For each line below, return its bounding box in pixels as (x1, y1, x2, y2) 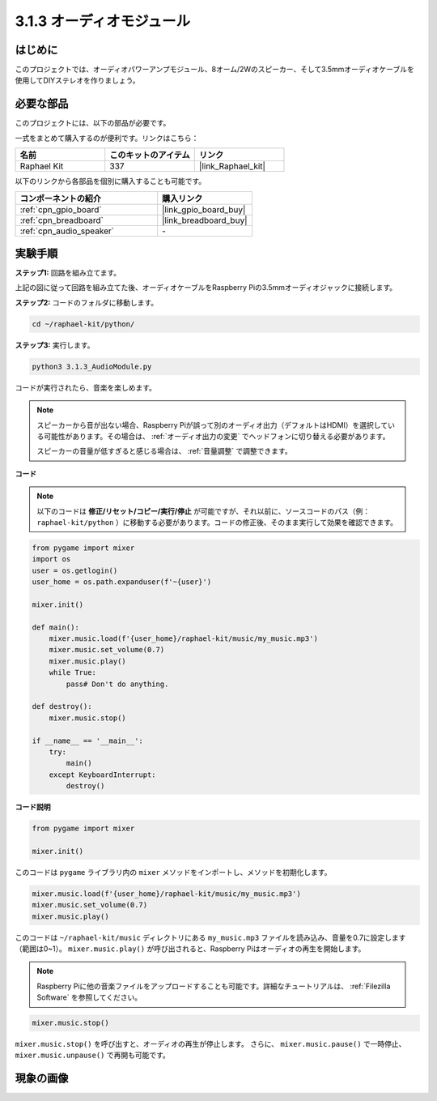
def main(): (32, 622, 80, 632)
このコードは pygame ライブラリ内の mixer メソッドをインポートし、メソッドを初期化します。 (15, 867, 332, 877)
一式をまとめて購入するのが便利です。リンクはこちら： (15, 133, 199, 143)
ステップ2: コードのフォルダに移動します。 (15, 297, 159, 307)
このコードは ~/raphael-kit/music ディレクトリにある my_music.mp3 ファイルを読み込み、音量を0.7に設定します (15, 932, 406, 942)
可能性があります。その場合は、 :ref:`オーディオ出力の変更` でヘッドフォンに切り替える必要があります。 (43, 431, 390, 441)
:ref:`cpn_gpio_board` (19, 203, 102, 215)
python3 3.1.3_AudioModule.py (32, 361, 152, 371)
